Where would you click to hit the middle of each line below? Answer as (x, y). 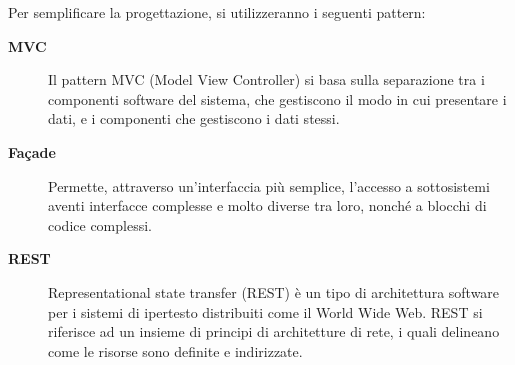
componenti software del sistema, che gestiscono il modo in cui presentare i (277, 98)
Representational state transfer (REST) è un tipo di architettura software (274, 291)
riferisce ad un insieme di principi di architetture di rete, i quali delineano (274, 331)
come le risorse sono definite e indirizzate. (175, 350)
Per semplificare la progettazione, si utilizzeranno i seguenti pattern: (217, 12)
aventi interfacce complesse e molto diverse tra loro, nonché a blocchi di (267, 205)
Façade (32, 151)
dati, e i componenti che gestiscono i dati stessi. (194, 118)
